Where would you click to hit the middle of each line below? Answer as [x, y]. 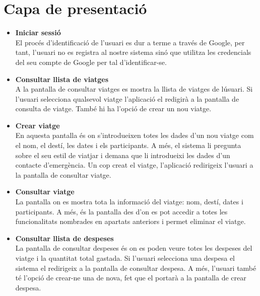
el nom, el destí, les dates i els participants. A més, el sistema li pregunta [128, 145]
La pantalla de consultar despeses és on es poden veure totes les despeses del [134, 248]
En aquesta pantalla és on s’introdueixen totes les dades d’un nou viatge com [135, 135]
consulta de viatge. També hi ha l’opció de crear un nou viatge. [113, 108]
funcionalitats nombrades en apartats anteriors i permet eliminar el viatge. [131, 221]
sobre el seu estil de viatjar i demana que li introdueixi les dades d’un [123, 155]
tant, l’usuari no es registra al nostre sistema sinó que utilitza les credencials [133, 52]
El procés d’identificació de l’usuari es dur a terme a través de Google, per [130, 42]
